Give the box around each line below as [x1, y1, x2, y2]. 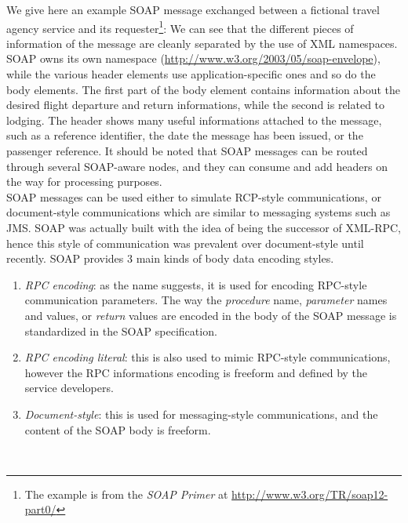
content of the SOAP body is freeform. [24, 421, 211, 438]
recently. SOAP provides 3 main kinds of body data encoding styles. [6, 250, 334, 267]
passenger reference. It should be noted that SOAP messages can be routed [6, 143, 368, 158]
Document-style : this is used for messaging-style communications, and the [24, 405, 378, 422]
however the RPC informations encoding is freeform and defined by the [24, 364, 368, 380]
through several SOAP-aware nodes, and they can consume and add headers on [6, 158, 388, 174]
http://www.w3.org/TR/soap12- [231, 485, 388, 502]
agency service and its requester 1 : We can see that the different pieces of [6, 17, 354, 36]
